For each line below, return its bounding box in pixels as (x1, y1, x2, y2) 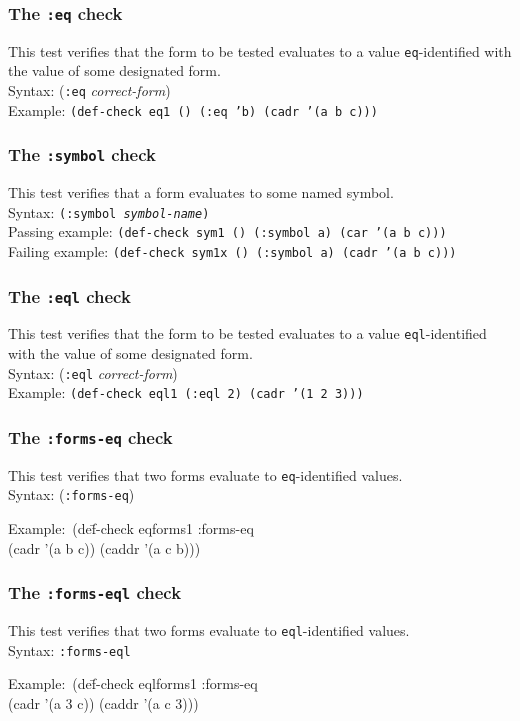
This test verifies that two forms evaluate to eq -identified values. (8, 464, 403, 485)
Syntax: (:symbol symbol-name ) (8, 201, 210, 222)
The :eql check (8, 283, 131, 308)
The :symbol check (8, 142, 156, 167)
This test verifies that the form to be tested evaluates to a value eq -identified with (8, 40, 512, 61)
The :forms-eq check (8, 424, 173, 449)
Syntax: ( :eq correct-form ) (8, 80, 171, 101)
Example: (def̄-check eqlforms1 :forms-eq (8, 673, 258, 694)
